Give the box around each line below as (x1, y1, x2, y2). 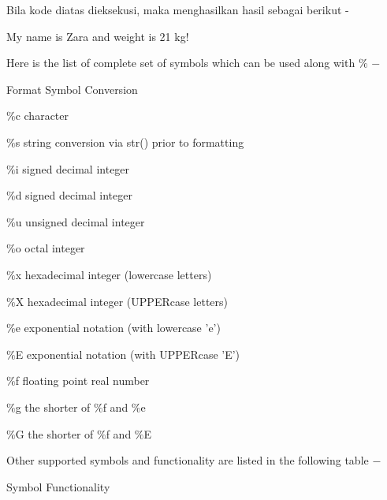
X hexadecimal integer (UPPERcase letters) (15, 293, 228, 309)
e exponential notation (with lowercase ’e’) (15, 319, 221, 336)
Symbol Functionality (6, 478, 110, 494)
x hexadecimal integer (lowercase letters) (15, 266, 212, 282)
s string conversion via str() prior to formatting (15, 133, 244, 150)
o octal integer (15, 240, 85, 256)
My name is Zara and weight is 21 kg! (6, 28, 189, 44)
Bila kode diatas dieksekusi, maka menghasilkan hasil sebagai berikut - (6, 2, 349, 17)
